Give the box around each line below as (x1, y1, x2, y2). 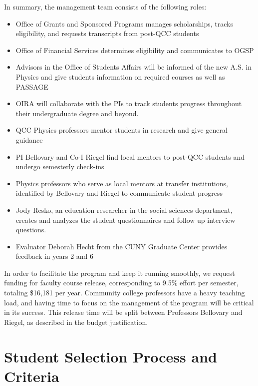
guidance (15, 134, 43, 145)
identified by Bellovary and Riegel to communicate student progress (15, 188, 223, 198)
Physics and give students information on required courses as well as (15, 71, 225, 82)
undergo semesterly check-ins (15, 161, 104, 172)
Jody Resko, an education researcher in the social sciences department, (15, 204, 233, 215)
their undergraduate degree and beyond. (15, 108, 139, 118)
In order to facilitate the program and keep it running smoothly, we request (4, 267, 235, 278)
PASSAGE (15, 81, 48, 92)
